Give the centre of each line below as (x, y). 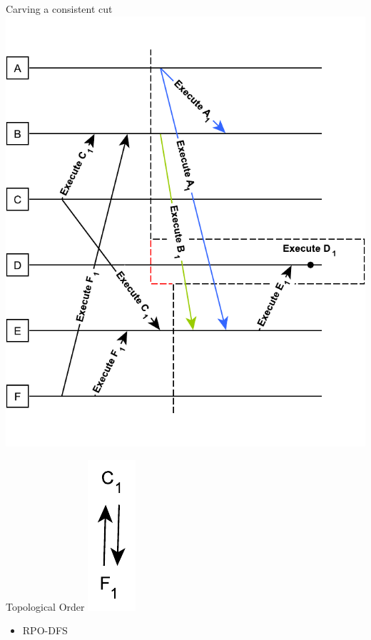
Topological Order (45, 606)
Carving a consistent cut (59, 9)
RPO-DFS (45, 630)
